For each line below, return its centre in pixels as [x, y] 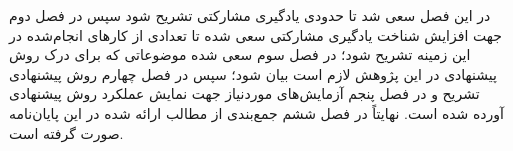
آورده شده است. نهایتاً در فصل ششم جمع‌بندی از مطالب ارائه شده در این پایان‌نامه [256, 112]
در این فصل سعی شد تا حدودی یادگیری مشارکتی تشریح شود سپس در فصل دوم [250, 15]
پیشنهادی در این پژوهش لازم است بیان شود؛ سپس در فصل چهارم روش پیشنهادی [253, 73]
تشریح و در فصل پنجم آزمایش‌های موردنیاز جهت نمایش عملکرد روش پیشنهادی [244, 93]
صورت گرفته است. [66, 132]
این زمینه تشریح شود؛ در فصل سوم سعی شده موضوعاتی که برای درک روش [240, 54]
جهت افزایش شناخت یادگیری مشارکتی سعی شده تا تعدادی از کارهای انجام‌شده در [255, 34]
